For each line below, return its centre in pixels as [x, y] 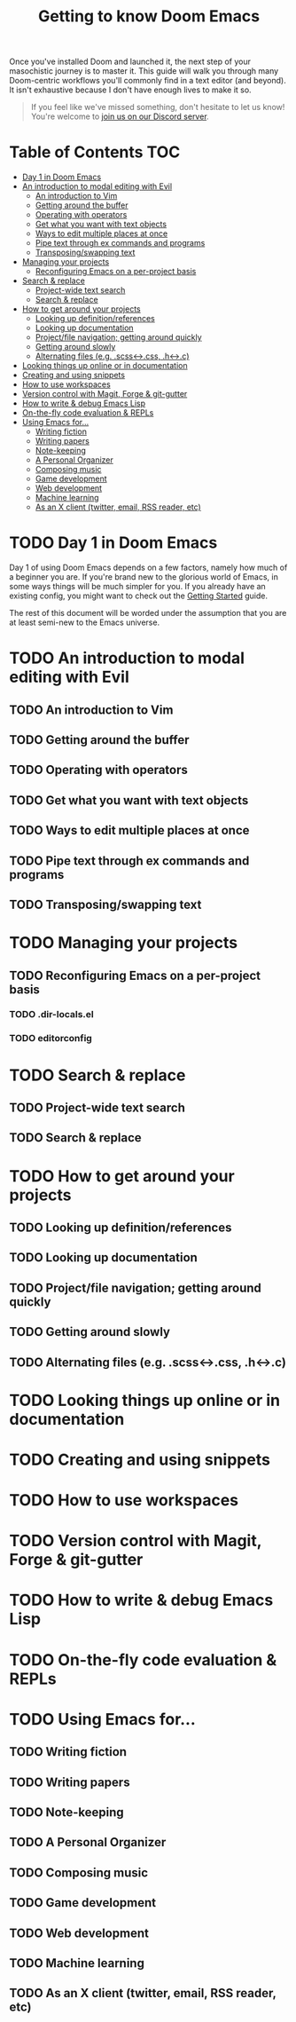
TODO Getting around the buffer [99, 740]
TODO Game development [83, 1903]
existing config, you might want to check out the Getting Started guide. [139, 596]
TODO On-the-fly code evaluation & [143, 1659]
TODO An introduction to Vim [91, 710]
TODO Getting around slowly [90, 1332]
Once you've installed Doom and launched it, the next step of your [130, 62]
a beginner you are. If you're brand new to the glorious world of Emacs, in [144, 577]
